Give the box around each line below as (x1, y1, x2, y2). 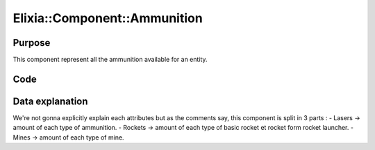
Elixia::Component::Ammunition (12, 10, 203, 26)
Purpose (12, 37, 51, 49)
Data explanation (12, 95, 88, 107)
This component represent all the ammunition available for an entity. (12, 56, 208, 64)
